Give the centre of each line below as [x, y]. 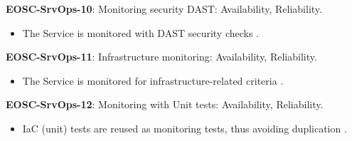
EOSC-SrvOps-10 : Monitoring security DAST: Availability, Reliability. [164, 9]
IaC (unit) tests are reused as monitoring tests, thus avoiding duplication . [185, 128]
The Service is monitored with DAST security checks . [141, 32]
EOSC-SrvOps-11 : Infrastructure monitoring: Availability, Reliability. [161, 57]
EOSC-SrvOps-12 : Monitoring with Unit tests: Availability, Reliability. [165, 104]
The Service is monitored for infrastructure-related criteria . [153, 80]
